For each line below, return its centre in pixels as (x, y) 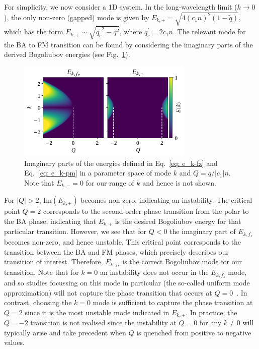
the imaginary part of (203, 231)
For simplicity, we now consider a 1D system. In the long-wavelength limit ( (121, 7)
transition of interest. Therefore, (54, 261)
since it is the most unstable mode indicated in (97, 312)
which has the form (34, 32)
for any (210, 323)
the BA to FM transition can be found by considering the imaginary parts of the (128, 44)
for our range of (110, 182)
